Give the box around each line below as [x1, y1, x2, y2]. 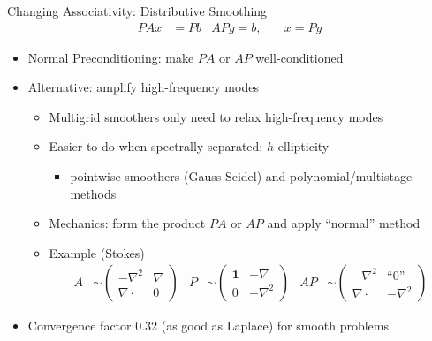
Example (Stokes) [49, 243, 145, 261]
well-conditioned [255, 48, 344, 66]
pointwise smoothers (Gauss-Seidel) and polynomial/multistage [70, 167, 413, 185]
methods [70, 184, 117, 202]
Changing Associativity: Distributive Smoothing [7, 2, 268, 19]
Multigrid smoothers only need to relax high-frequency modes [49, 107, 383, 125]
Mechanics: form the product [49, 214, 206, 232]
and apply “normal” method [267, 214, 421, 232]
